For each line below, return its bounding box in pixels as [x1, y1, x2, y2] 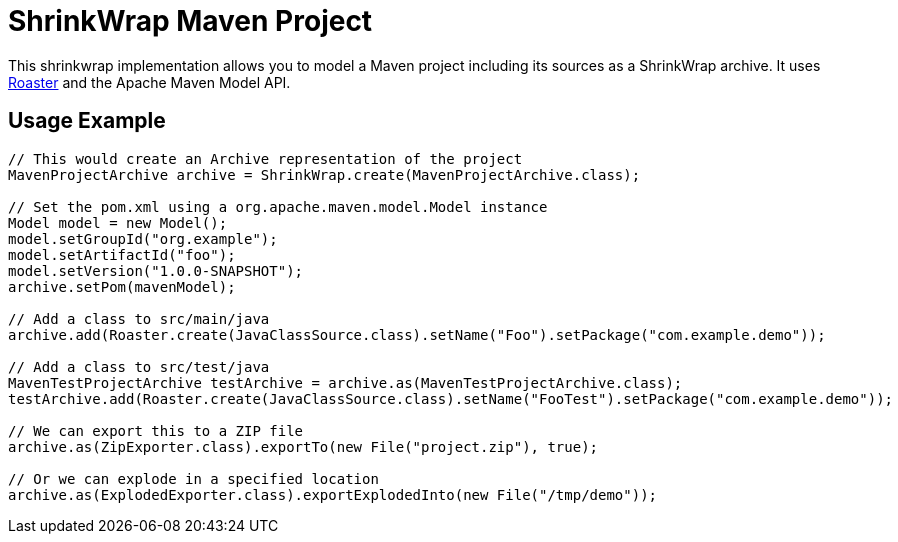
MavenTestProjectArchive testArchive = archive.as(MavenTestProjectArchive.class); [8, 374, 683, 391]
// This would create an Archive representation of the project [8, 150, 523, 167]
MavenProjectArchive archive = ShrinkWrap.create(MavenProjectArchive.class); [8, 166, 641, 183]
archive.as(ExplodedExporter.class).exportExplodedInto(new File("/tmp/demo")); [8, 486, 658, 503]
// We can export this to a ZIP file [8, 422, 304, 439]
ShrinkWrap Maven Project [8, 4, 373, 38]
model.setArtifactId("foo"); [8, 246, 236, 263]
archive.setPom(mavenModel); [8, 278, 236, 295]
